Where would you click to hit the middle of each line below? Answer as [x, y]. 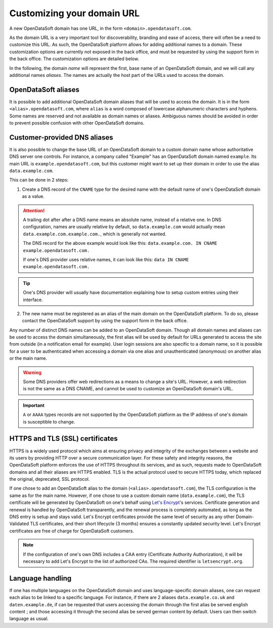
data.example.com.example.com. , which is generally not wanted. [95, 234]
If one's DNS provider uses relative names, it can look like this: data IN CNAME [106, 259]
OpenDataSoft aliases [44, 89]
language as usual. [29, 619]
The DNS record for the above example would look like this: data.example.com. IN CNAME [120, 243]
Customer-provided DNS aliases [61, 137]
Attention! [34, 211]
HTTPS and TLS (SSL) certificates [64, 438]
